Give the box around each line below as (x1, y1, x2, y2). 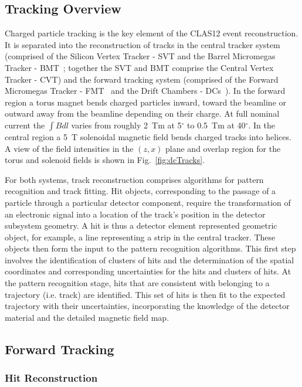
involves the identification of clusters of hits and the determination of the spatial (5, 253, 294, 266)
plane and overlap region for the (165, 142, 281, 154)
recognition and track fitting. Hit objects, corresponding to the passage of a (5, 185, 276, 197)
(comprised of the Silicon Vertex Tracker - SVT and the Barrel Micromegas (5, 50, 276, 62)
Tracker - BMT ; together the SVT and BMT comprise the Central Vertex (5, 61, 274, 73)
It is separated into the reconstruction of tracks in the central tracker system (5, 38, 280, 50)
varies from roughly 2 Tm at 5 (71, 118, 182, 131)
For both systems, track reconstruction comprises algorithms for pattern (5, 173, 264, 185)
